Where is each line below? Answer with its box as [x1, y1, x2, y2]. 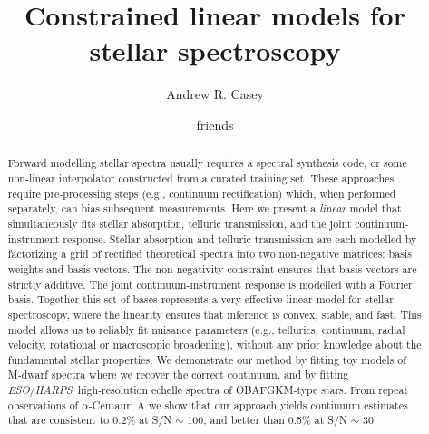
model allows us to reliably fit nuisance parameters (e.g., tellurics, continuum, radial [7, 321, 405, 337]
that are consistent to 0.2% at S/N [7, 412, 172, 428]
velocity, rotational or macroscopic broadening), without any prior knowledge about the [7, 337, 422, 352]
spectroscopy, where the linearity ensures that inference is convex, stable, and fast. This [7, 306, 422, 321]
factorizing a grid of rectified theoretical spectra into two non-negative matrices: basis [7, 246, 412, 261]
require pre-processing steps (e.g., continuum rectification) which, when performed [7, 185, 396, 201]
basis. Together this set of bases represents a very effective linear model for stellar [7, 291, 394, 307]
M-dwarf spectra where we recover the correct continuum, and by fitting [7, 367, 349, 382]
